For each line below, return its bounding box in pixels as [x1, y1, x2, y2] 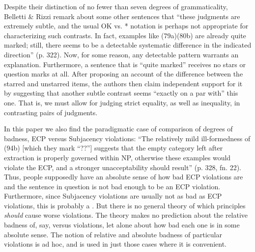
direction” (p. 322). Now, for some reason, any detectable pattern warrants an [4, 49, 239, 59]
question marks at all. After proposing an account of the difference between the [4, 69, 243, 79]
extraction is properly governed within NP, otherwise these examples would [4, 152, 231, 162]
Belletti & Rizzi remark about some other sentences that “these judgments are [4, 11, 240, 21]
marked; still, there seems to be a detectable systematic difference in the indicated [4, 40, 252, 50]
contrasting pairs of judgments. [4, 107, 98, 117]
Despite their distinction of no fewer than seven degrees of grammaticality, [4, 1, 228, 11]
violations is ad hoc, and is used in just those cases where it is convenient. [4, 239, 227, 249]
